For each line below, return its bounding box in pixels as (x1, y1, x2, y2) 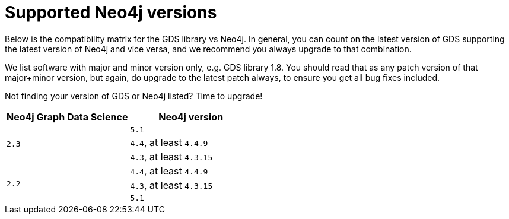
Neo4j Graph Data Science (7, 110, 128, 123)
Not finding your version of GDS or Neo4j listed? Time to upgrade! (5, 90, 263, 101)
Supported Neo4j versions (5, 2, 217, 23)
